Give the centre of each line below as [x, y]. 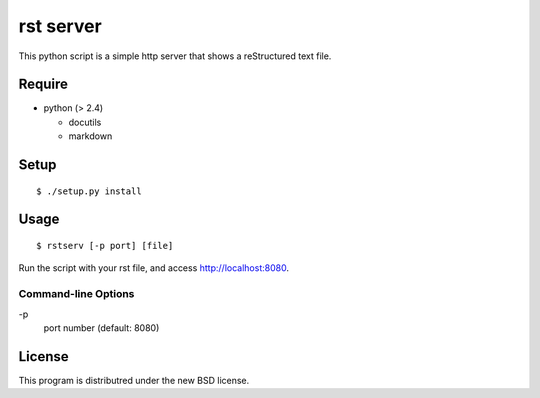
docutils [85, 122]
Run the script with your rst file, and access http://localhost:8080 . [154, 268]
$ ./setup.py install [89, 191]
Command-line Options [76, 294]
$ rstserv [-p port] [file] [105, 246]
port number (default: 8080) [101, 327]
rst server [60, 26]
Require [43, 84]
